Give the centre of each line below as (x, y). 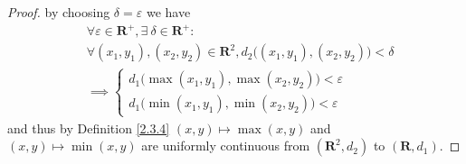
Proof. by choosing (59, 12)
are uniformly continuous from (226, 146)
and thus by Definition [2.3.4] (89, 128)
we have (168, 12)
